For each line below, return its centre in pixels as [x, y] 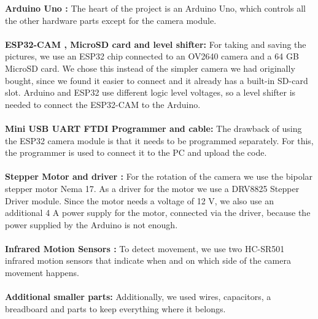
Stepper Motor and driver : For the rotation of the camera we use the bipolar [159, 176]
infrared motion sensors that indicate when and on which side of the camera [148, 260]
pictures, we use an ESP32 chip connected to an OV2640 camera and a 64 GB [152, 56]
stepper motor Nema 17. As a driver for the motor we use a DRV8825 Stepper [152, 188]
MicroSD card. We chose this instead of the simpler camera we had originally [150, 68]
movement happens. [42, 273]
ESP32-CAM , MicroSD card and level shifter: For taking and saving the [156, 44]
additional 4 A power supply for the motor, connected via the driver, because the [158, 213]
